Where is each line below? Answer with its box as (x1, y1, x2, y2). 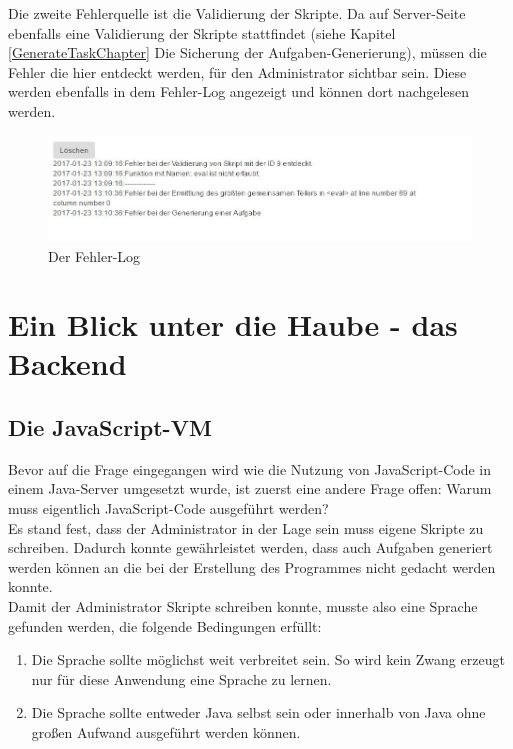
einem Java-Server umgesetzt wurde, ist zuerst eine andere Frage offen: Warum (8, 478, 492, 499)
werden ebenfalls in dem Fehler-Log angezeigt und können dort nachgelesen (8, 81, 470, 102)
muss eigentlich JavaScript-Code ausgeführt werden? (8, 498, 329, 519)
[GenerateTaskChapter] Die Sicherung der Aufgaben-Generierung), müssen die (8, 42, 487, 63)
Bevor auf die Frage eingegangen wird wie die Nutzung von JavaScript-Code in (8, 458, 491, 479)
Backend (8, 343, 127, 384)
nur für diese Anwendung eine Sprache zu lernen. (31, 668, 332, 689)
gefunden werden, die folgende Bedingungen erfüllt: (8, 615, 322, 636)
